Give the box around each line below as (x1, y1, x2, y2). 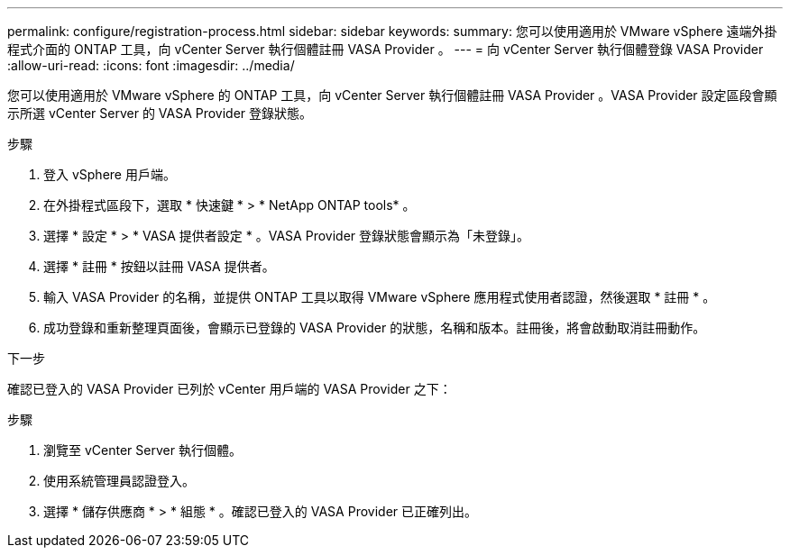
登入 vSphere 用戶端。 (43, 167, 176, 182)
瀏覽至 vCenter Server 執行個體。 (43, 442, 242, 458)
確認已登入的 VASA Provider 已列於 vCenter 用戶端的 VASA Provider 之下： (7, 381, 452, 396)
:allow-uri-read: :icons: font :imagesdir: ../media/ (7, 58, 295, 73)
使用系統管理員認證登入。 (43, 473, 195, 488)
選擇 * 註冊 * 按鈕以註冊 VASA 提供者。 (43, 259, 275, 274)
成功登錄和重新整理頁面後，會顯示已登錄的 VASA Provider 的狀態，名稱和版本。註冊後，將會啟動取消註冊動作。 (43, 320, 706, 335)
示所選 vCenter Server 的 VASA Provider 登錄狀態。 (7, 105, 313, 121)
